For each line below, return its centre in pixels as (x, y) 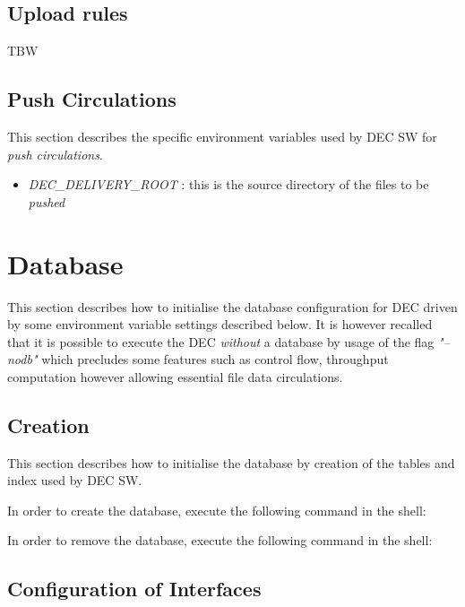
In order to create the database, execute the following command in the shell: (217, 510)
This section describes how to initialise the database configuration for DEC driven (232, 306)
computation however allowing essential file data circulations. (175, 376)
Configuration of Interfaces (134, 589)
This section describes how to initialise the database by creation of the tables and (231, 462)
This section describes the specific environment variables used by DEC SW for (222, 136)
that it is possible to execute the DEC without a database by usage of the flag (221, 341)
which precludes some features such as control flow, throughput (215, 359)
